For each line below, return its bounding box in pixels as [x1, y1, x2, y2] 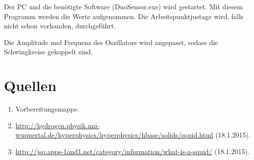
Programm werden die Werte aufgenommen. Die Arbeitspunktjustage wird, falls [4, 11, 244, 21]
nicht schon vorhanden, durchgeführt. [4, 21, 116, 31]
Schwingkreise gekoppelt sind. [4, 46, 93, 57]
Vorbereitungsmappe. [15, 104, 79, 114]
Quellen [4, 75, 57, 95]
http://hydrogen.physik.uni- [15, 120, 100, 130]
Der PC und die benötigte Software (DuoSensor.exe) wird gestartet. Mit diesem [4, 1, 243, 11]
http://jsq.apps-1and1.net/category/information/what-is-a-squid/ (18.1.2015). [15, 146, 250, 156]
